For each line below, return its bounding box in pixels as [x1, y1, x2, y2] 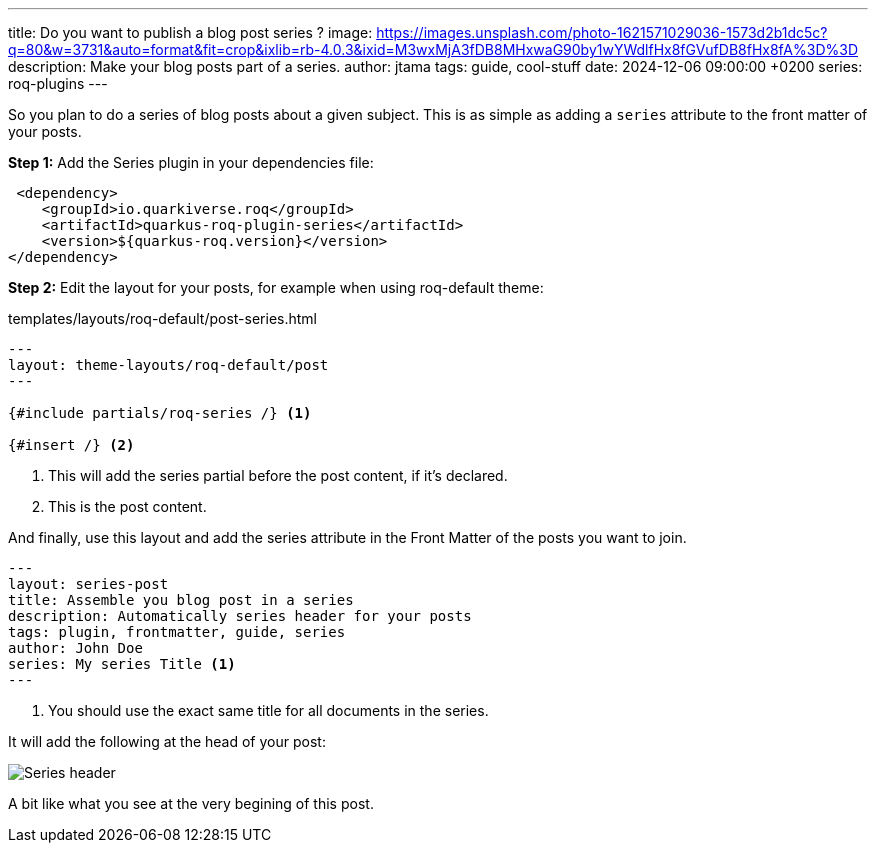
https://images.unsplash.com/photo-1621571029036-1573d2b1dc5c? [376, 24, 828, 41]
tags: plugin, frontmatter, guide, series [8, 624, 346, 640]
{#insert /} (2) [8, 437, 135, 453]
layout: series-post [8, 576, 169, 592]
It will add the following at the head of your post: [8, 733, 326, 750]
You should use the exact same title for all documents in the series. [48, 702, 489, 719]
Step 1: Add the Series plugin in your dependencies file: [8, 154, 374, 171]
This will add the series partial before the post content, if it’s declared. [48, 467, 508, 484]
